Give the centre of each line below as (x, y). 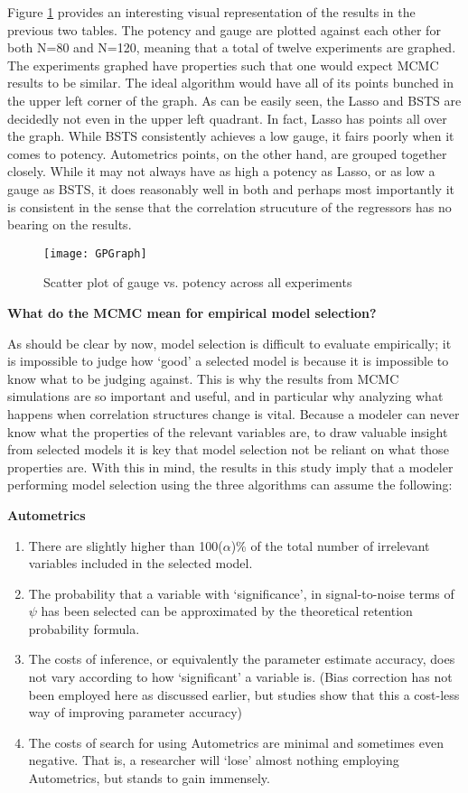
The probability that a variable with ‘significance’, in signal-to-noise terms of (241, 593)
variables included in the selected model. (140, 563)
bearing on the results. (70, 224)
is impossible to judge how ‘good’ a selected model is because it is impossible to (228, 361)
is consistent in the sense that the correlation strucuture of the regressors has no (229, 206)
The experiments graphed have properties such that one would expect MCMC (223, 65)
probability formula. (84, 628)
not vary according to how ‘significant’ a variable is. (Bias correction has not (240, 677)
